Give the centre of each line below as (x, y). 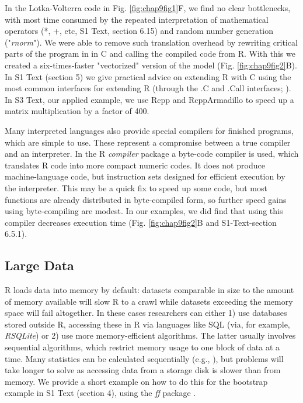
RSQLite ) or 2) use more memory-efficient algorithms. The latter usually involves (150, 335)
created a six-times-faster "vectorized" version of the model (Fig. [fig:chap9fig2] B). (151, 65)
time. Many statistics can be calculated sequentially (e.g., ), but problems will (144, 358)
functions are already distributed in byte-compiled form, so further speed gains (146, 199)
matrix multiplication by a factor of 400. (77, 111)
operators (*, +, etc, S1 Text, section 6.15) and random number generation (139, 31)
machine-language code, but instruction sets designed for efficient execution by (145, 176)
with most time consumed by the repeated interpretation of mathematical (137, 19)
